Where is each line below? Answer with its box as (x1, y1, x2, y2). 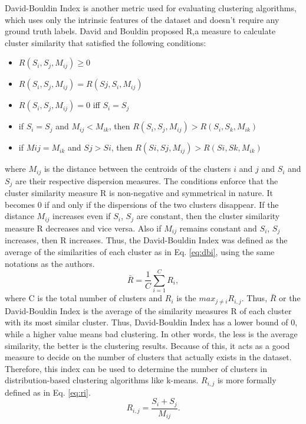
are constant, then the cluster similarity (136, 210, 280, 222)
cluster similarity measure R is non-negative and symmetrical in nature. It (5, 187, 273, 199)
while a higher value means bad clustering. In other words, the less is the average (5, 327, 298, 340)
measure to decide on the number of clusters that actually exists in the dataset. (5, 351, 292, 363)
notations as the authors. (5, 257, 95, 269)
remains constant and (179, 221, 257, 234)
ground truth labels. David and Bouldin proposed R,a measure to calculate (5, 25, 276, 37)
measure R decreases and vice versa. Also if (5, 221, 162, 234)
